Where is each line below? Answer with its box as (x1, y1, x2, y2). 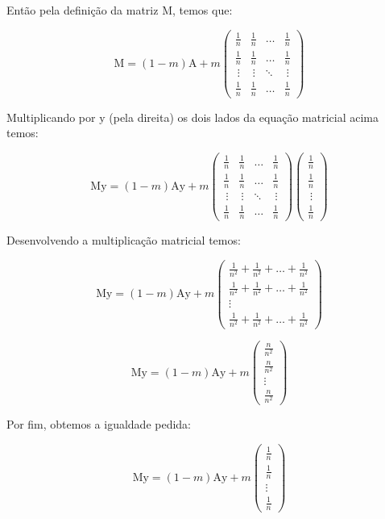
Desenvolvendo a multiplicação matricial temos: (6, 232, 241, 249)
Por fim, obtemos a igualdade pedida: (6, 416, 191, 433)
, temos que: (172, 2, 233, 18)
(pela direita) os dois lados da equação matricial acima (109, 108, 379, 125)
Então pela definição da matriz (6, 2, 159, 18)
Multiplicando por (6, 108, 96, 125)
